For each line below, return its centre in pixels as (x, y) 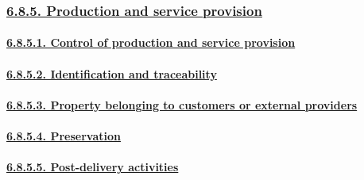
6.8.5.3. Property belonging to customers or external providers (182, 104)
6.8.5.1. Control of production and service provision (151, 42)
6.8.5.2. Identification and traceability (112, 73)
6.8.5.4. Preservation (64, 136)
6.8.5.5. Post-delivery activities (93, 167)
